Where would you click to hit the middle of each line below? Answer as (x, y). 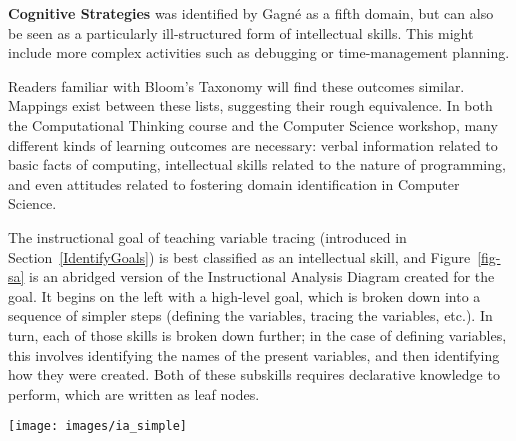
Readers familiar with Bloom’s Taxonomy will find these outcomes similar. (236, 85)
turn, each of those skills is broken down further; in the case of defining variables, (257, 334)
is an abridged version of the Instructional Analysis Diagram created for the (262, 276)
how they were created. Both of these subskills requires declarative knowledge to (254, 374)
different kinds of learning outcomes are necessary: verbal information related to (253, 144)
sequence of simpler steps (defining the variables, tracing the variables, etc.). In (250, 315)
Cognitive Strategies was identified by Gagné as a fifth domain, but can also (251, 13)
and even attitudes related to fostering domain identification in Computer (234, 183)
